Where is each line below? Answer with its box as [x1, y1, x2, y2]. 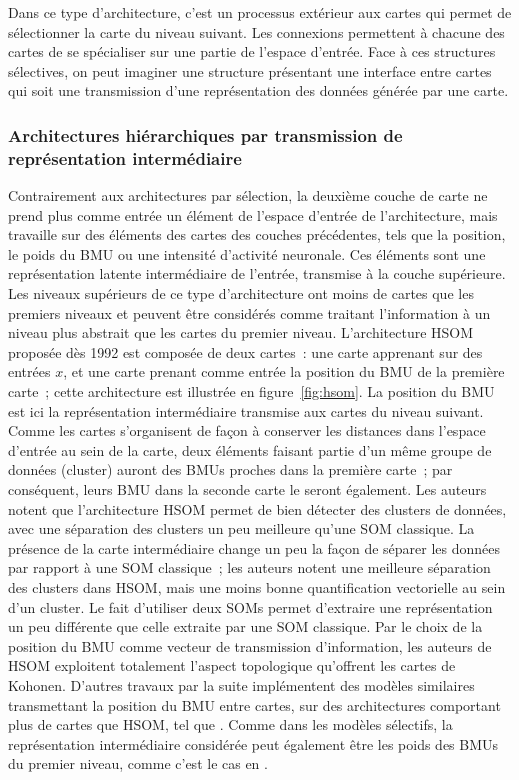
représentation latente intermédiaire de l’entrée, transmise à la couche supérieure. [8, 263, 506, 284]
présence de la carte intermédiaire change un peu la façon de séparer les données [8, 537, 501, 558]
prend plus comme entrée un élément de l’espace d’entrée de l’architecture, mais [8, 204, 498, 225]
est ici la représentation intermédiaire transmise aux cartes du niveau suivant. [8, 400, 484, 421]
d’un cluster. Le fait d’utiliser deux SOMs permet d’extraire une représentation [8, 596, 493, 617]
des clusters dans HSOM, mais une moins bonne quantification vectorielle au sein [8, 576, 506, 597]
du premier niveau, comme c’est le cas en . [8, 753, 268, 774]
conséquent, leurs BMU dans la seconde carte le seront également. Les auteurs [8, 479, 487, 500]
